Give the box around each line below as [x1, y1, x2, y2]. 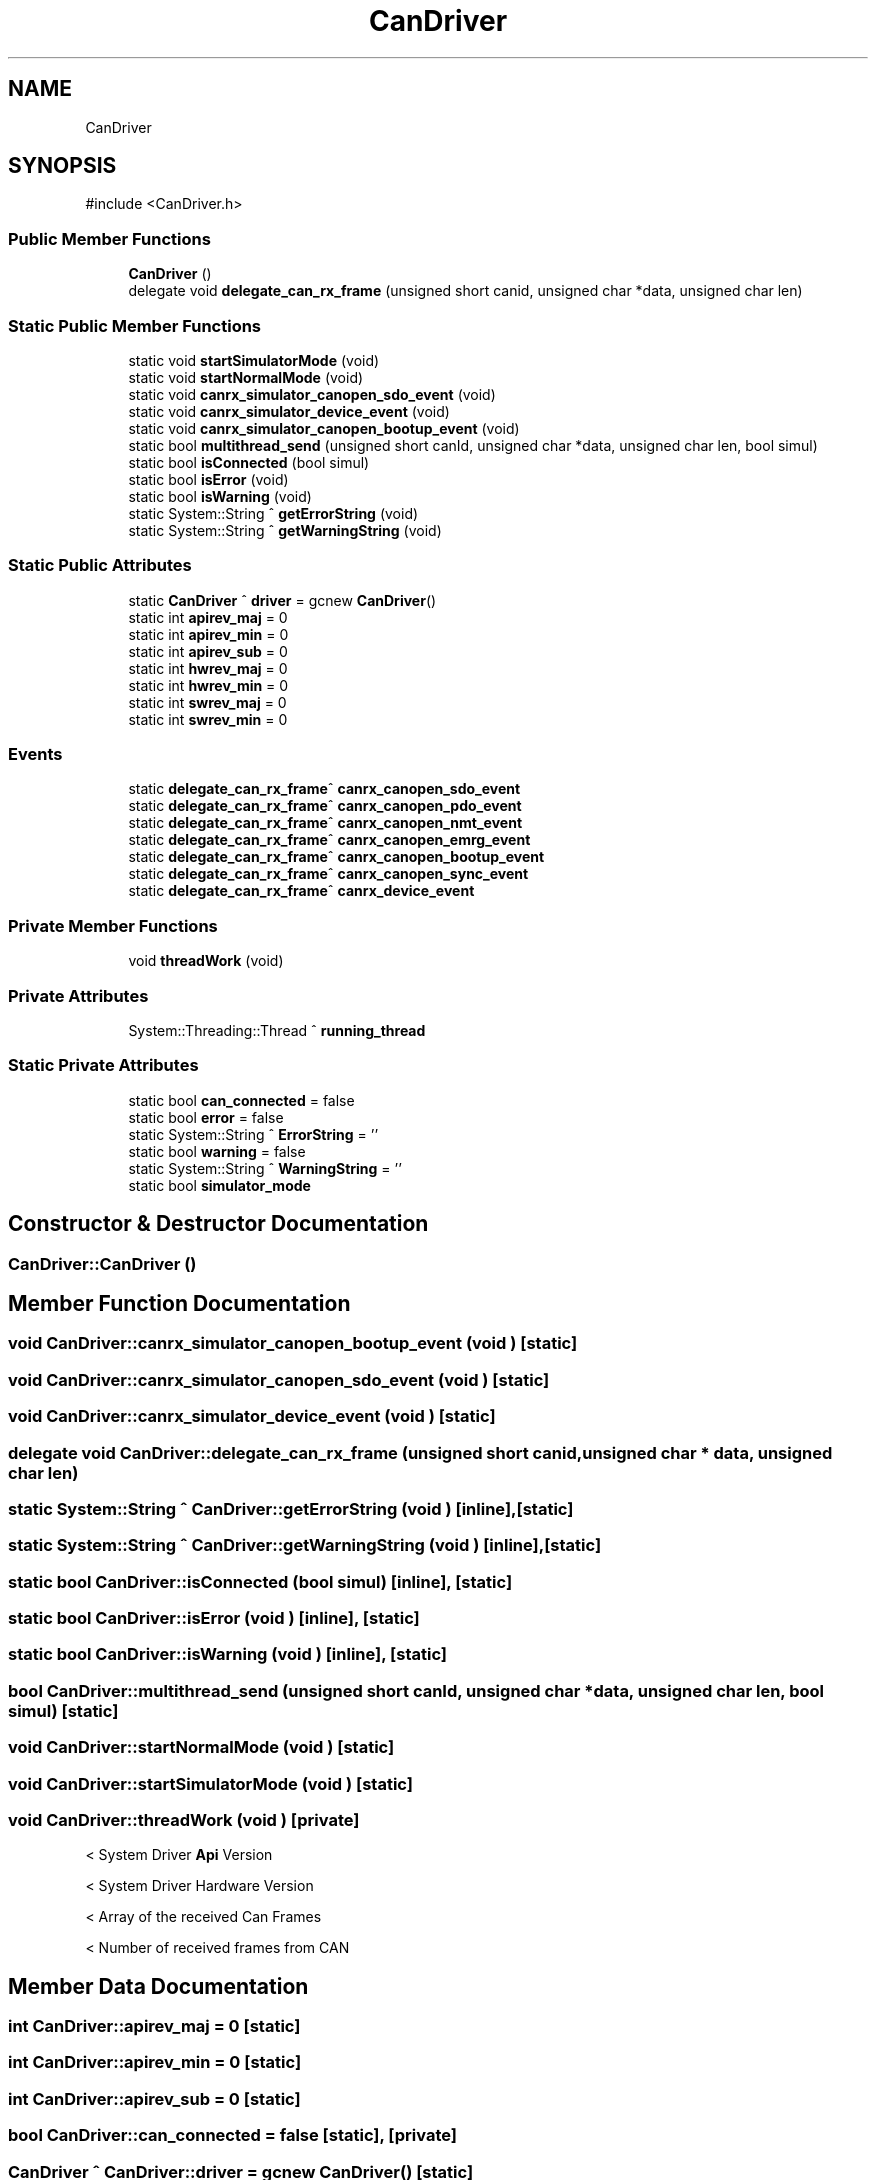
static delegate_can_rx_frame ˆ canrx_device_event [128, 882, 475, 900]
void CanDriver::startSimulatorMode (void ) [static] [8, 1773, 413, 1794]
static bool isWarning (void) [128, 487, 312, 505]
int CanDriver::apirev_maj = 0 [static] [8, 2016, 301, 2037]
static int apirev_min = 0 [128, 625, 289, 643]
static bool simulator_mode [128, 1176, 311, 1194]
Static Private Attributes [8, 1055, 199, 1076]
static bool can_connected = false [128, 1091, 355, 1109]
